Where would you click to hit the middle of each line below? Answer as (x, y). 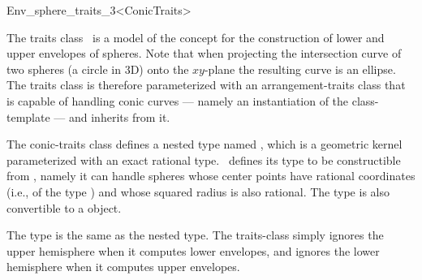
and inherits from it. (119, 116)
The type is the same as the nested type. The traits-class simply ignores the (195, 235)
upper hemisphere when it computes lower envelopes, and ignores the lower (193, 250)
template (28, 116)
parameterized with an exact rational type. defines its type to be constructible (204, 159)
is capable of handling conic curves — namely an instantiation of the (178, 100)
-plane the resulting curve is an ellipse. (300, 69)
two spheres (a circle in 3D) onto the (98, 69)
